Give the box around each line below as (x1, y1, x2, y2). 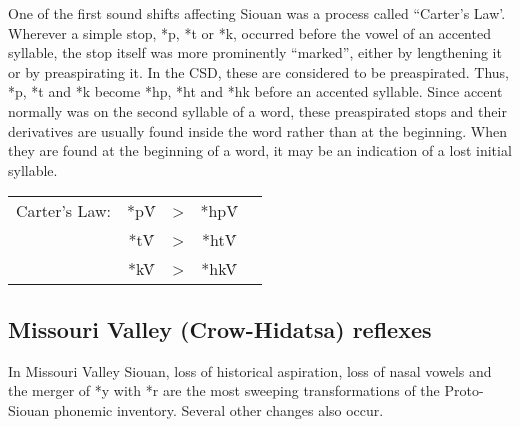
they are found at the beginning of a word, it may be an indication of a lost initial (8, 140, 512, 161)
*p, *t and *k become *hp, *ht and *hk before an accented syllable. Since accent (8, 81, 503, 102)
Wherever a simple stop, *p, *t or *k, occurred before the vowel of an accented (8, 22, 491, 43)
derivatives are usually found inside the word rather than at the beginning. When (8, 120, 508, 141)
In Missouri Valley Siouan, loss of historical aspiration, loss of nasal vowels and (8, 360, 492, 381)
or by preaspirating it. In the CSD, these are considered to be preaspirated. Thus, (8, 61, 509, 82)
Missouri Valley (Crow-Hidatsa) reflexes (8, 313, 432, 344)
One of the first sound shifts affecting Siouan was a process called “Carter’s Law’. (8, 3, 506, 23)
